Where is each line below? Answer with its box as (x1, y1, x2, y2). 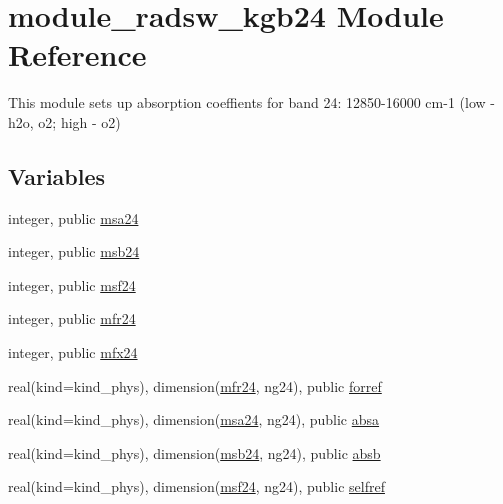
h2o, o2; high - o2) (8, 111, 121, 132)
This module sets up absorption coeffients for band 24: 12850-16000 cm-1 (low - (8, 92, 495, 113)
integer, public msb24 (8, 241, 140, 262)
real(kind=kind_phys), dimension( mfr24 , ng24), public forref (8, 375, 382, 396)
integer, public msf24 (8, 274, 136, 295)
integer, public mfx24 (8, 342, 138, 363)
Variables (8, 160, 106, 191)
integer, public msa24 (8, 207, 139, 228)
